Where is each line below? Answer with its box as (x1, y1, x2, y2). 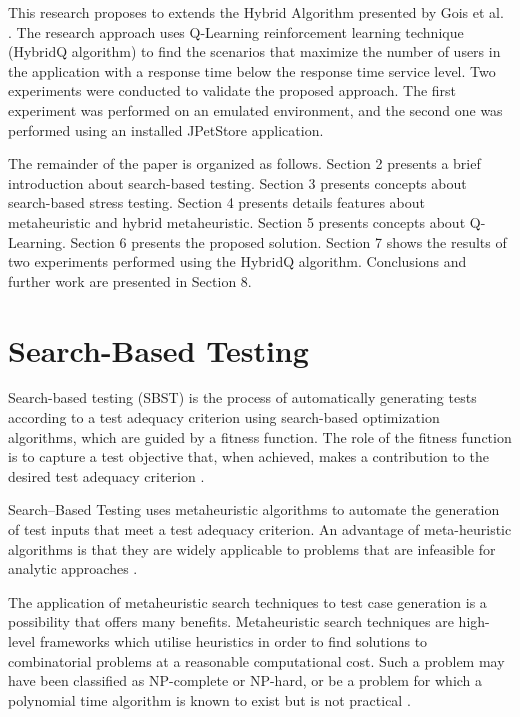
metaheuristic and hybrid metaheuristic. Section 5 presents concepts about (8, 211, 466, 232)
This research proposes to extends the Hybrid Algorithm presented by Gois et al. (8, 2, 504, 22)
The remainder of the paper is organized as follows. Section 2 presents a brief (8, 153, 481, 174)
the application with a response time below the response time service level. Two (8, 60, 496, 81)
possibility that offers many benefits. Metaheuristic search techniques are (8, 611, 454, 632)
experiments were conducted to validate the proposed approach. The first (8, 80, 457, 101)
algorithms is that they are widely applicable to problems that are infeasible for (8, 538, 496, 559)
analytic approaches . (8, 558, 138, 579)
